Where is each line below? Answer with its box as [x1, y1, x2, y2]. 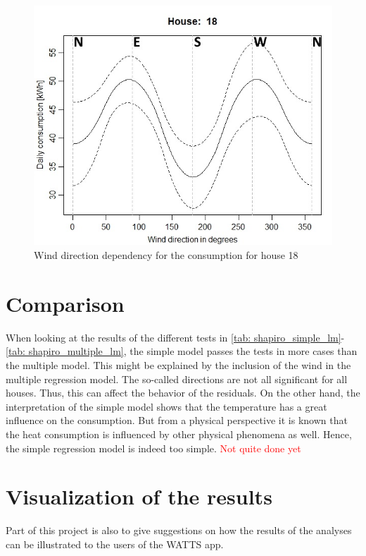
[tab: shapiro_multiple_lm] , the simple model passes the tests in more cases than [6, 344, 358, 358]
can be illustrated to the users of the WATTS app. [6, 536, 224, 551]
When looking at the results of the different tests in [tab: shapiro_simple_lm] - [6, 330, 345, 344]
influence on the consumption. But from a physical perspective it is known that [6, 413, 348, 428]
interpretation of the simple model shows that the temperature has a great [6, 399, 327, 413]
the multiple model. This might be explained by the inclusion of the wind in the [6, 357, 351, 372]
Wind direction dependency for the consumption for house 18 [34, 248, 298, 262]
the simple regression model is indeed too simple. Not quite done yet [6, 440, 301, 455]
